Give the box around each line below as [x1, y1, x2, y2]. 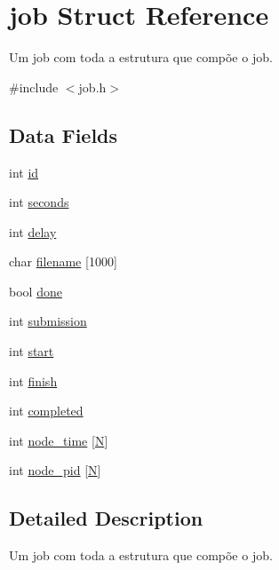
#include [9, 77, 59, 96]
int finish [9, 371, 58, 390]
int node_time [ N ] [9, 431, 108, 449]
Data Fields [9, 121, 118, 148]
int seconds [9, 193, 69, 211]
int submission [9, 312, 87, 330]
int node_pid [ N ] [9, 461, 101, 479]
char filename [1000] [9, 252, 117, 271]
